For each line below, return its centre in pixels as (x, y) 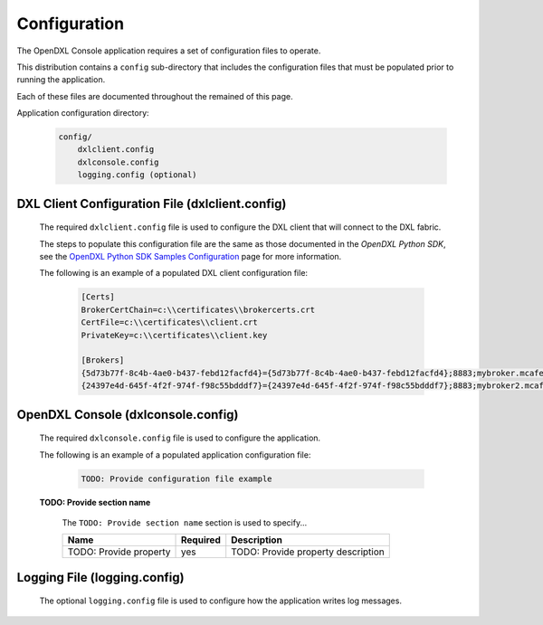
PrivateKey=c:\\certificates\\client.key (174, 335)
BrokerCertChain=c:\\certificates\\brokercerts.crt (198, 309)
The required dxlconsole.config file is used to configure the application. (180, 438)
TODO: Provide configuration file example (176, 478)
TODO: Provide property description (308, 552)
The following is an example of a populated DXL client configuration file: (173, 273)
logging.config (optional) (138, 175)
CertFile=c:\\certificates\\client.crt (169, 322)
